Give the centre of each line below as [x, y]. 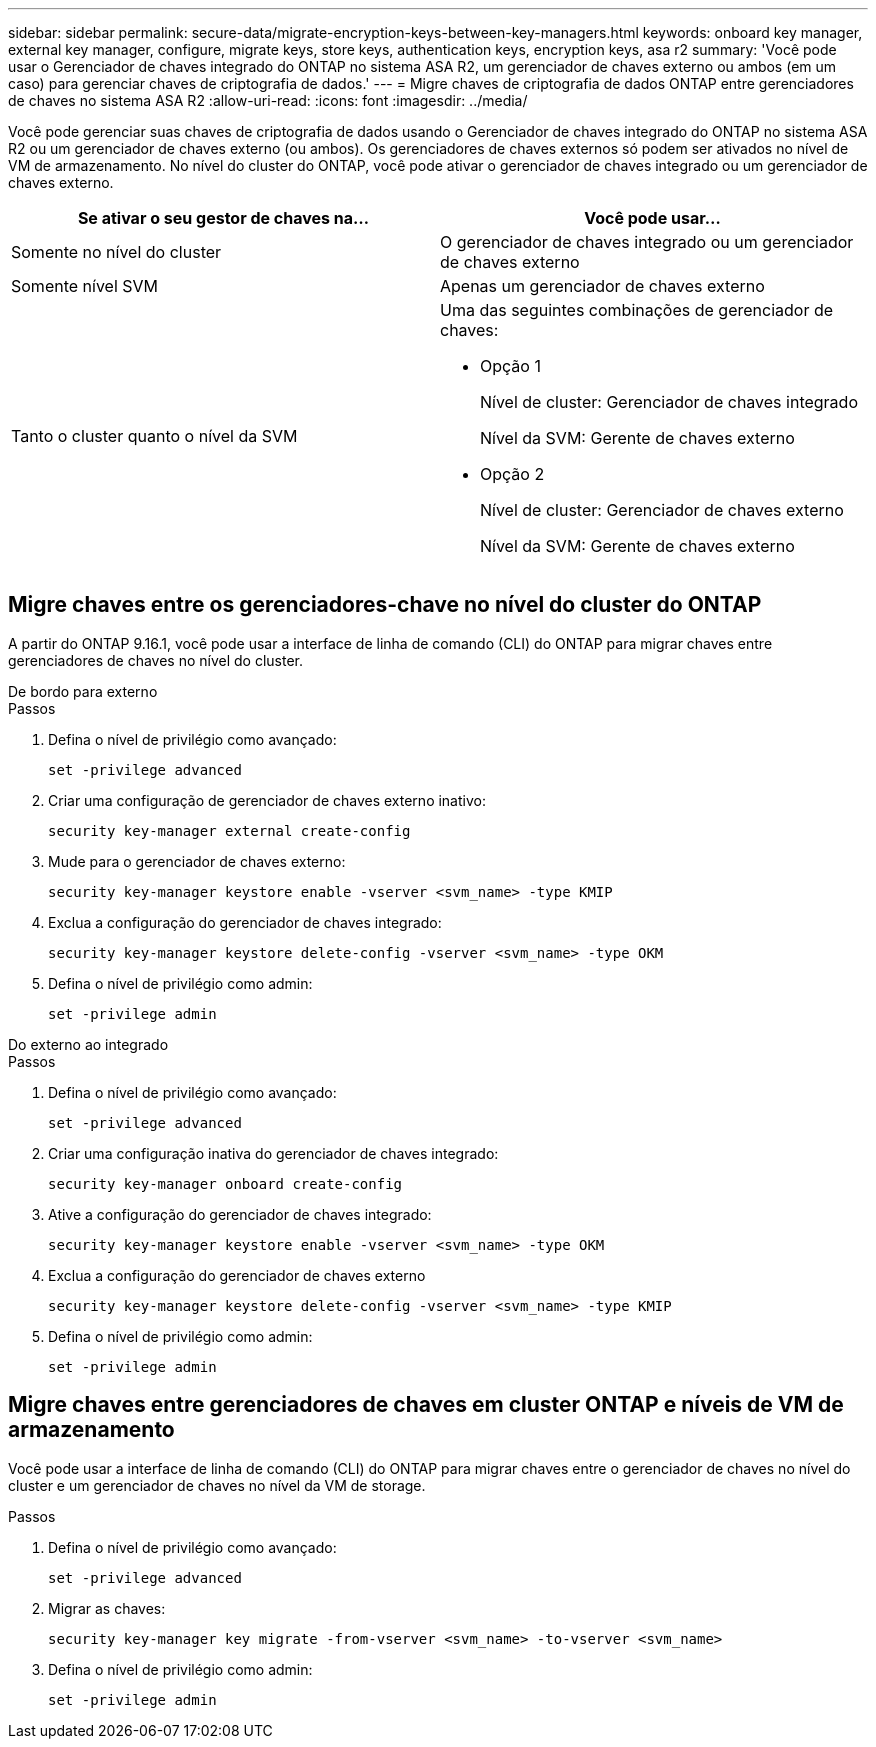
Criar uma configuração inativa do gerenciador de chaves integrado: [273, 1153]
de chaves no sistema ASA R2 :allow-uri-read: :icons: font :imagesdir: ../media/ [268, 100]
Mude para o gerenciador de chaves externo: [197, 861]
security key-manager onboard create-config [225, 1183]
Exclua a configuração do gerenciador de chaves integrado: [245, 922]
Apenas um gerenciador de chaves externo [602, 286]
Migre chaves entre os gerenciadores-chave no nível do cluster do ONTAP [385, 605]
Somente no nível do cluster [116, 252]
